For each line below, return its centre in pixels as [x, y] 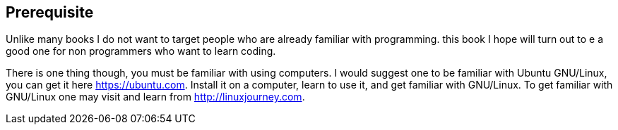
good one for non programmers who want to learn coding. [141, 51]
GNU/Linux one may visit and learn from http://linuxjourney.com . [155, 97]
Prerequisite [50, 12]
